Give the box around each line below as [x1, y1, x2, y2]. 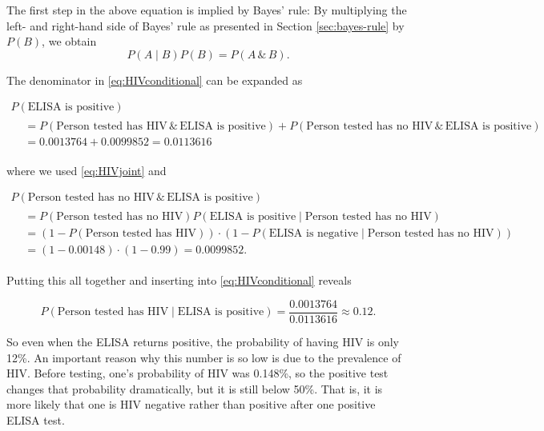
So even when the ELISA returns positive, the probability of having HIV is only [6, 333, 399, 349]
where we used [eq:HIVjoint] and [6, 162, 167, 178]
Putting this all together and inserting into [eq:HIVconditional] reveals [6, 272, 352, 289]
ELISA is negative [268, 228, 358, 240]
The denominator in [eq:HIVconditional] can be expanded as [6, 71, 303, 88]
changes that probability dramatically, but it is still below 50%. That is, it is [6, 380, 383, 397]
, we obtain [42, 33, 97, 50]
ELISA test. [6, 411, 65, 428]
